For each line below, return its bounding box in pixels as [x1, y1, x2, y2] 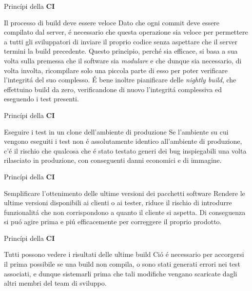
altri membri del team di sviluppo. [4, 278, 107, 288]
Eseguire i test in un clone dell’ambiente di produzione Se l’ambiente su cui [4, 126, 229, 136]
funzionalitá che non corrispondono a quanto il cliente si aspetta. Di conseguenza [4, 207, 246, 217]
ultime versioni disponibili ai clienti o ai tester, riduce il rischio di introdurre [4, 197, 232, 208]
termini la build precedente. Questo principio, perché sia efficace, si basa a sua [4, 46, 238, 56]
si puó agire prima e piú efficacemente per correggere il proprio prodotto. [4, 216, 222, 227]
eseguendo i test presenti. [4, 94, 79, 104]
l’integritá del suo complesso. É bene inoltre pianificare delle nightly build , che [4, 75, 236, 85]
